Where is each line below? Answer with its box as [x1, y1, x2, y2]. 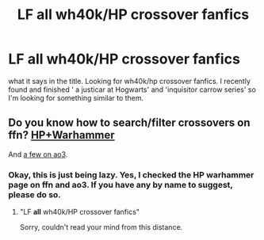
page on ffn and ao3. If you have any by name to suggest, [8, 179, 233, 190]
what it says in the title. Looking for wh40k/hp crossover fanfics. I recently [8, 76, 251, 86]
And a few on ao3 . [8, 149, 68, 159]
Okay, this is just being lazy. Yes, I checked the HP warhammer [8, 169, 254, 180]
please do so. [8, 189, 61, 200]
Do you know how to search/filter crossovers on [8, 116, 251, 130]
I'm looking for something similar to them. [8, 93, 144, 102]
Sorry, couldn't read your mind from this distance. [19, 223, 183, 232]
